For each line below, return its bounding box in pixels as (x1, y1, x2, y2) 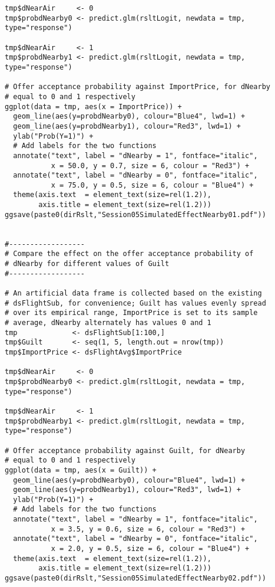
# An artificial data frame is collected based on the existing (5, 289, 262, 298)
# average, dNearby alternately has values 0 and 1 (5, 319, 211, 327)
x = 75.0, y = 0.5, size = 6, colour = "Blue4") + (51, 181, 254, 189)
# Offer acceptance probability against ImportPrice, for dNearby (5, 83, 271, 91)
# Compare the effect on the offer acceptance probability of (5, 250, 254, 258)
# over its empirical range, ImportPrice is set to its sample (5, 309, 258, 317)
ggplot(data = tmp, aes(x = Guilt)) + (5, 465, 157, 474)
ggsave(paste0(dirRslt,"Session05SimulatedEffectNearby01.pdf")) (5, 210, 266, 219)
